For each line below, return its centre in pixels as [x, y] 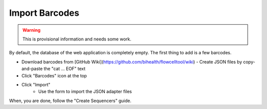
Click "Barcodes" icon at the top [54, 75]
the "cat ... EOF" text [65, 69]
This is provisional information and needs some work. [77, 39]
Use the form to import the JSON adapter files [85, 92]
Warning [31, 30]
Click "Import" [36, 84]
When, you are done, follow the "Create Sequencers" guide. [70, 101]
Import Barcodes [44, 13]
